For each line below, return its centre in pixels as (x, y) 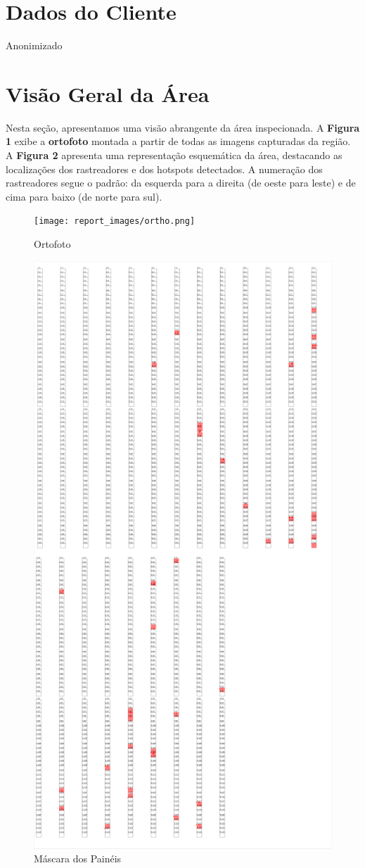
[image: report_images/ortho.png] (115, 221)
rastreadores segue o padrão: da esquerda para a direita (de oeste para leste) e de (181, 183)
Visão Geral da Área (108, 93)
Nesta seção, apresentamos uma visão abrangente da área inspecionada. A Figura (183, 127)
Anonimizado (34, 45)
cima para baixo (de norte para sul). (84, 196)
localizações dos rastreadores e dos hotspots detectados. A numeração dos (164, 169)
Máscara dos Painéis (78, 858)
